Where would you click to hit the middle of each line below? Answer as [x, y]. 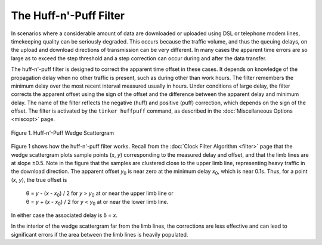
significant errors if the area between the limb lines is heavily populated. [100, 234]
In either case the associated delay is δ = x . [64, 215]
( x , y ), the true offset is [39, 179]
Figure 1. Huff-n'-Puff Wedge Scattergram [63, 133]
